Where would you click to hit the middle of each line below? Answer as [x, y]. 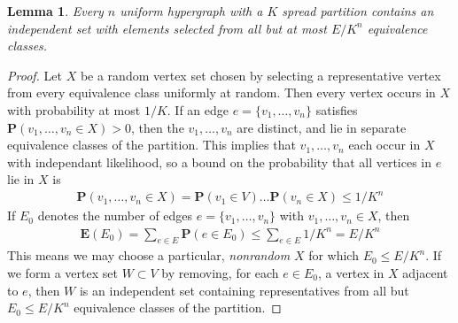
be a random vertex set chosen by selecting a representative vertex [260, 75]
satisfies [337, 109]
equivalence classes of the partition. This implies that [151, 145]
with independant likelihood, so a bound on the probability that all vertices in [220, 161]
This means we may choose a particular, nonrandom [149, 255]
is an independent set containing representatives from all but [244, 290]
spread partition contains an [358, 11]
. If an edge [198, 109]
